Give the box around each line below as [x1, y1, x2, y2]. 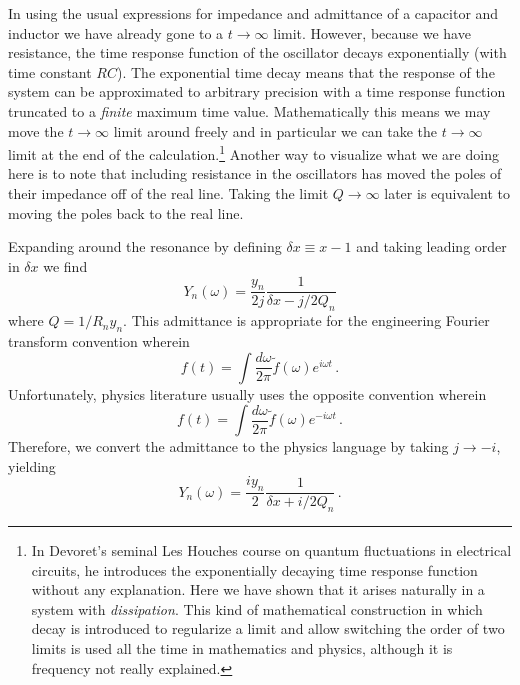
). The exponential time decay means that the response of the [117, 61, 495, 82]
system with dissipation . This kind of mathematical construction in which [31, 598, 483, 619]
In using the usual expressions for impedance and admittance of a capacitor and [8, 3, 499, 23]
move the [8, 120, 64, 141]
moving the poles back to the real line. [8, 202, 244, 223]
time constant [8, 61, 92, 82]
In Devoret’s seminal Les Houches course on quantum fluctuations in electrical [31, 540, 512, 561]
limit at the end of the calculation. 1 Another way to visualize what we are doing [8, 141, 499, 164]
